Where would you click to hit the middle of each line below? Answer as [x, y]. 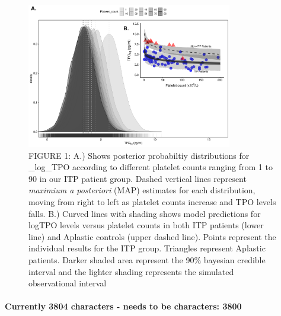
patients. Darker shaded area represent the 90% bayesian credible [147, 259]
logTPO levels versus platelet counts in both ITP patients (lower [146, 225]
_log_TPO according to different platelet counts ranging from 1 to [151, 167]
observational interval [68, 283]
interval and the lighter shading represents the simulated [131, 271]
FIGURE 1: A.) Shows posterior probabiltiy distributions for [139, 155]
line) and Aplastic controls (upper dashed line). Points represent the [152, 236]
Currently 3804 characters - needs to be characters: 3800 [123, 306]
